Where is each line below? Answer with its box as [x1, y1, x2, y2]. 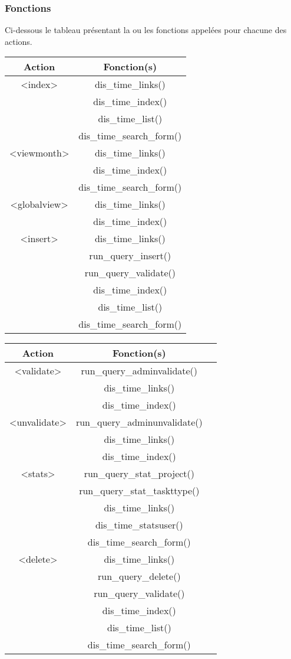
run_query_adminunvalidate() [75, 415, 203, 429]
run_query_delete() [98, 569, 181, 583]
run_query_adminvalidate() [81, 364, 198, 378]
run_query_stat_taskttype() [79, 484, 200, 498]
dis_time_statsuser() [95, 518, 183, 532]
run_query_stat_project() [84, 466, 195, 481]
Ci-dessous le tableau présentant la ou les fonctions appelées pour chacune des [5, 24, 287, 36]
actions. [5, 35, 32, 47]
